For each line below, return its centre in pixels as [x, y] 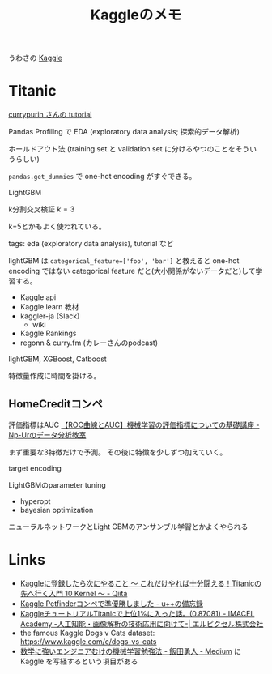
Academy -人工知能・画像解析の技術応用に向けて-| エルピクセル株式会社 [142, 624]
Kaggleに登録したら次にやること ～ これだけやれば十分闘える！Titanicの [140, 583]
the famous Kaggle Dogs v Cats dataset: [87, 633]
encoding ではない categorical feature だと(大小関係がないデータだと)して [132, 271]
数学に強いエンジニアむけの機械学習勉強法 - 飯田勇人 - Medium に [130, 651]
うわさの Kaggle [35, 58]
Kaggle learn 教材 [49, 307]
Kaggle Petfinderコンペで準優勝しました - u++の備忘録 [112, 604]
